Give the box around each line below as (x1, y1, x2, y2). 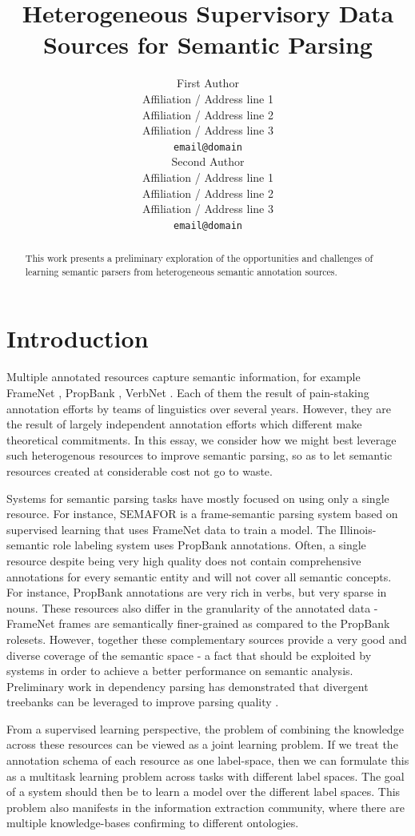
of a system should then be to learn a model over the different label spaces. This (6, 783, 401, 800)
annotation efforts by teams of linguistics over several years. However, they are (6, 400, 391, 416)
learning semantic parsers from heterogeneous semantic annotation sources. (25, 264, 337, 278)
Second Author (171, 153, 245, 170)
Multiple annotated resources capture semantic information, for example (6, 368, 361, 385)
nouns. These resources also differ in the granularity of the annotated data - (6, 599, 378, 616)
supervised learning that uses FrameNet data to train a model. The (6, 520, 337, 537)
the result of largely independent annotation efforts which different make (6, 416, 362, 432)
